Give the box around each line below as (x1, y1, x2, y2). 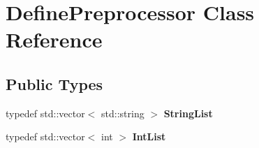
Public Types (6, 73, 103, 94)
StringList (163, 105, 213, 120)
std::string (101, 105, 145, 120)
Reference (6, 25, 103, 54)
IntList (132, 129, 166, 144)
